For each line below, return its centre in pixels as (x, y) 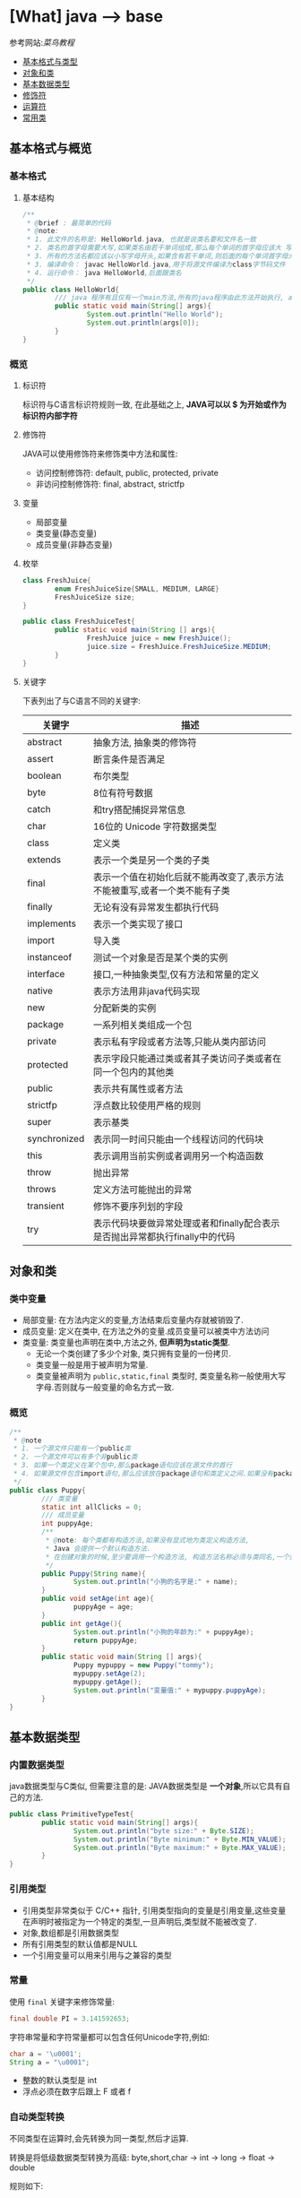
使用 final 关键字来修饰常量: (62, 2002)
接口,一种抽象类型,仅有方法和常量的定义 (176, 974)
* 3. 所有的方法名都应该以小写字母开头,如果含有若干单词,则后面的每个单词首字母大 (161, 256)
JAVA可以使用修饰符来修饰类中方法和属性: (100, 454)
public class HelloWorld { (70, 290)
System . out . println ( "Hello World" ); (155, 315)
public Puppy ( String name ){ (94, 1574)
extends (43, 860)
